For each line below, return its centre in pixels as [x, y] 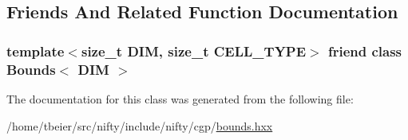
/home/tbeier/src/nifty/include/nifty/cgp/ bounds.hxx [140, 125]
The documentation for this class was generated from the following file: [180, 98]
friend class [365, 51]
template [36, 51]
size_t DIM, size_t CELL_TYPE [194, 51]
